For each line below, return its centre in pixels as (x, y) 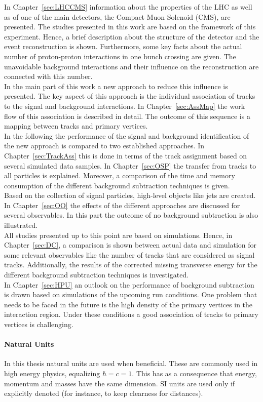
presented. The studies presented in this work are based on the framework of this (130, 27)
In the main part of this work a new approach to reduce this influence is (116, 86)
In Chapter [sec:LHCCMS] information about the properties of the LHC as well (128, 7)
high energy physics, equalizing (52, 373)
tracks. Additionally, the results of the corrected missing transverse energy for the (131, 265)
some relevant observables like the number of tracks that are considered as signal (129, 254)
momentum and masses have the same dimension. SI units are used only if (120, 383)
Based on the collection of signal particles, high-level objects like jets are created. (130, 195)
